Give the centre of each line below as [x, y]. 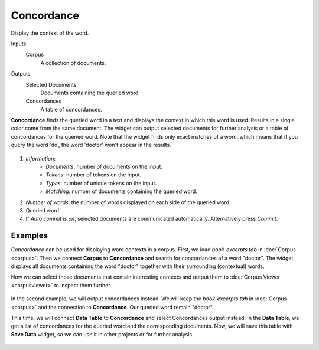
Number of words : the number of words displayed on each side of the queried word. [128, 202]
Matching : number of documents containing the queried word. [121, 191]
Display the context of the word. [50, 33]
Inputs [19, 44]
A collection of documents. [73, 63]
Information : [41, 158]
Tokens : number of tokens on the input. [94, 175]
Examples [30, 236]
